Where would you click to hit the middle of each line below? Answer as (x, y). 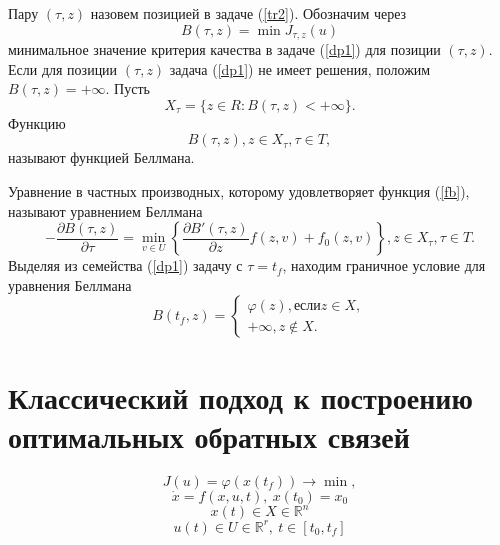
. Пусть (127, 88)
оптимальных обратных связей (209, 435)
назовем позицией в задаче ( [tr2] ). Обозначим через (248, 13)
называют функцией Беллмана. (101, 157)
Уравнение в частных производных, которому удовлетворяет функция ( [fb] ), (239, 191)
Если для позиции (63, 68)
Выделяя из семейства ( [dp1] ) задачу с (125, 265)
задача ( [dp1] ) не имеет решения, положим (300, 68)
